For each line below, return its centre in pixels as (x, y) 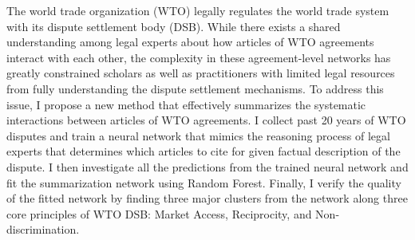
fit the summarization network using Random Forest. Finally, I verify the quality (204, 182)
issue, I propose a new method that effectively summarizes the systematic (186, 104)
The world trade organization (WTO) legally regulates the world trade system (198, 10)
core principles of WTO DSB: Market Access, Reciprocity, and (159, 213)
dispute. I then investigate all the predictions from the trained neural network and (207, 166)
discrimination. (43, 229)
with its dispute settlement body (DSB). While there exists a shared (174, 26)
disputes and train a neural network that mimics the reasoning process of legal (198, 135)
